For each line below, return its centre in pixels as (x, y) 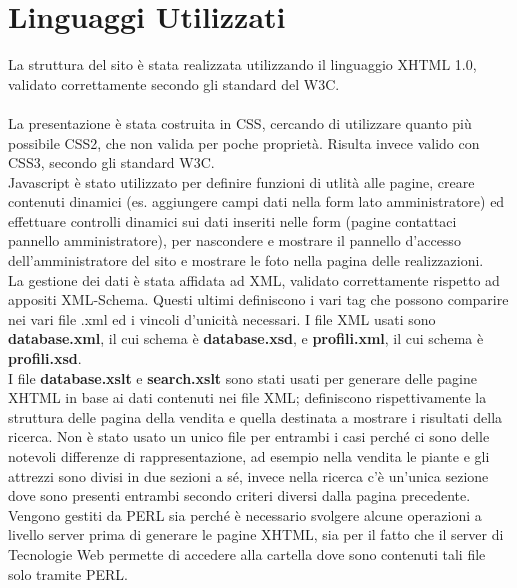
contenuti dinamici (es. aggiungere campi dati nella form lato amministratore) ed (256, 201)
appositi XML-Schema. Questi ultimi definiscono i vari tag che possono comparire (258, 299)
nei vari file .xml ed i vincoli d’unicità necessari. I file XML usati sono (222, 318)
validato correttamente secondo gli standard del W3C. (174, 83)
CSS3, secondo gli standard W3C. (111, 162)
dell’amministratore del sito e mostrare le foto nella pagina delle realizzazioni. (246, 260)
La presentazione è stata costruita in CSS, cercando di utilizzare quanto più (240, 122)
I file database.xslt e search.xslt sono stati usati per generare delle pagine (242, 377)
